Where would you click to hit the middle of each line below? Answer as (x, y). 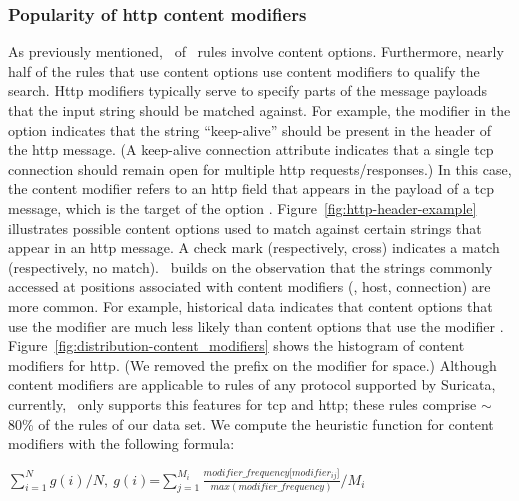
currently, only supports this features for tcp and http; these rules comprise (242, 403)
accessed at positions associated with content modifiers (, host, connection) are (249, 286)
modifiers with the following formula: (121, 443)
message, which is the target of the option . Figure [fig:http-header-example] (242, 207)
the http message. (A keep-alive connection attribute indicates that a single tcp (251, 149)
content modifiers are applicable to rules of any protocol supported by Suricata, (252, 384)
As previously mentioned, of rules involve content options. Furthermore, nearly (256, 51)
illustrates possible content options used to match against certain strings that (245, 227)
